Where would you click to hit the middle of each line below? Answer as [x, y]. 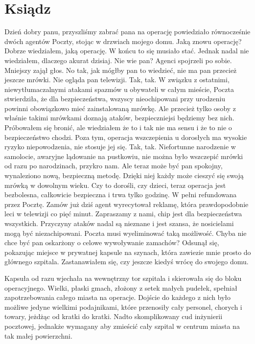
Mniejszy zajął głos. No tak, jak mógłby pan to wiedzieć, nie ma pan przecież [121, 70]
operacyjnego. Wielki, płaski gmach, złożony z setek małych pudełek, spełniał [121, 287]
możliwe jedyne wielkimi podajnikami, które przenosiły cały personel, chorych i [123, 307]
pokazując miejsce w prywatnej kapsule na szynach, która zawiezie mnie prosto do [128, 252]
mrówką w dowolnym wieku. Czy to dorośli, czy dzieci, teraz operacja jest [115, 185]
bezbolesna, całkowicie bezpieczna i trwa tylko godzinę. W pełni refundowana [121, 195]
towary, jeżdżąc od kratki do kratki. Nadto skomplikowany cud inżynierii [114, 316]
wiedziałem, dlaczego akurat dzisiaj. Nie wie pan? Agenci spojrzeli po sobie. [118, 60]
